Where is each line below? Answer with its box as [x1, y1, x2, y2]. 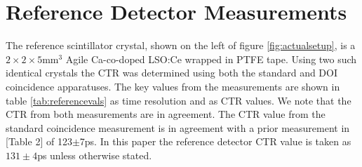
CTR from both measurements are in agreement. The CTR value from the [6, 107, 326, 121]
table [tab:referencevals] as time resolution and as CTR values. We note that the [6, 93, 351, 107]
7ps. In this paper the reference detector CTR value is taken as [79, 134, 351, 149]
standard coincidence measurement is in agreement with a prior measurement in [6, 120, 350, 135]
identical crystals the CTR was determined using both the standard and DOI [6, 65, 338, 80]
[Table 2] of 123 [6, 134, 72, 149]
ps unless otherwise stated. [37, 147, 152, 162]
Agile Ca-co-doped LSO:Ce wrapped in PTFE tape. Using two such [65, 51, 357, 66]
